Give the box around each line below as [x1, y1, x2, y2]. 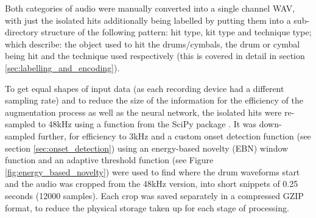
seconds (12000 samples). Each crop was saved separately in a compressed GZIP [5, 189, 304, 202]
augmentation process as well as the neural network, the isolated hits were [5, 105, 282, 118]
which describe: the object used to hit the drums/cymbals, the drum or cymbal [5, 37, 300, 50]
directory [5, 26, 38, 38]
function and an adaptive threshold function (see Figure [5, 153, 214, 166]
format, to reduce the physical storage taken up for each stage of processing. [5, 201, 289, 214]
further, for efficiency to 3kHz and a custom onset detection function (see [38, 129, 311, 142]
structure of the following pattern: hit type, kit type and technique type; [41, 26, 312, 38]
